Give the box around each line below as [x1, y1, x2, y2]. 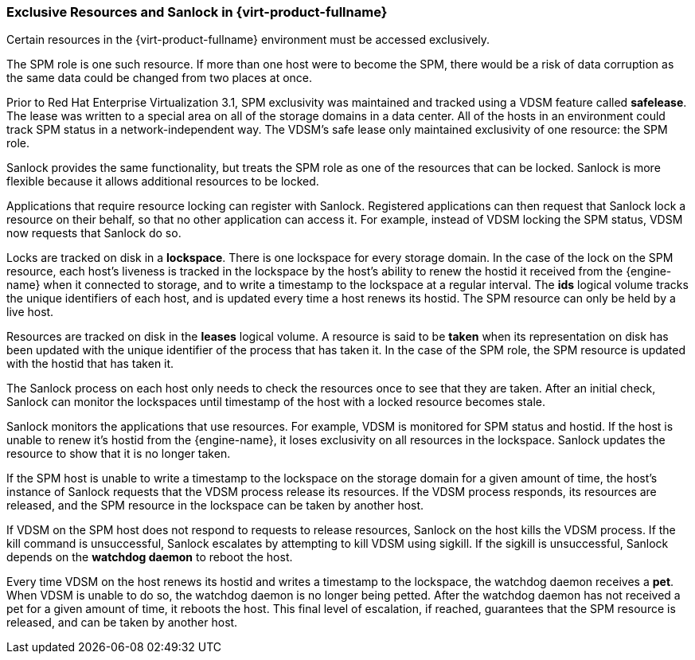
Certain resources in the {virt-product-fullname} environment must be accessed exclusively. [6, 33, 490, 47]
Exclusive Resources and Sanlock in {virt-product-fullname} [6, 4, 388, 20]
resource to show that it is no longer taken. [6, 447, 231, 461]
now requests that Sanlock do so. [6, 226, 182, 240]
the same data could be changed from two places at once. [6, 71, 313, 85]
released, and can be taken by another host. [6, 615, 238, 630]
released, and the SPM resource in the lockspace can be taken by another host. [6, 498, 424, 513]
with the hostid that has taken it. [6, 357, 174, 371]
